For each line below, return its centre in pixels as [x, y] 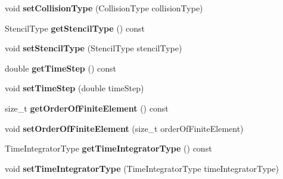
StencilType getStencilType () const [75, 28]
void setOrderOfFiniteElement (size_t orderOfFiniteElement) [124, 128]
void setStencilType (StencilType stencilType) [94, 48]
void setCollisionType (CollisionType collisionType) [104, 8]
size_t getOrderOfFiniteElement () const [87, 108]
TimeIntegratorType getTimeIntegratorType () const [108, 148]
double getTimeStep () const [60, 68]
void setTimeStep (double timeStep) [74, 88]
